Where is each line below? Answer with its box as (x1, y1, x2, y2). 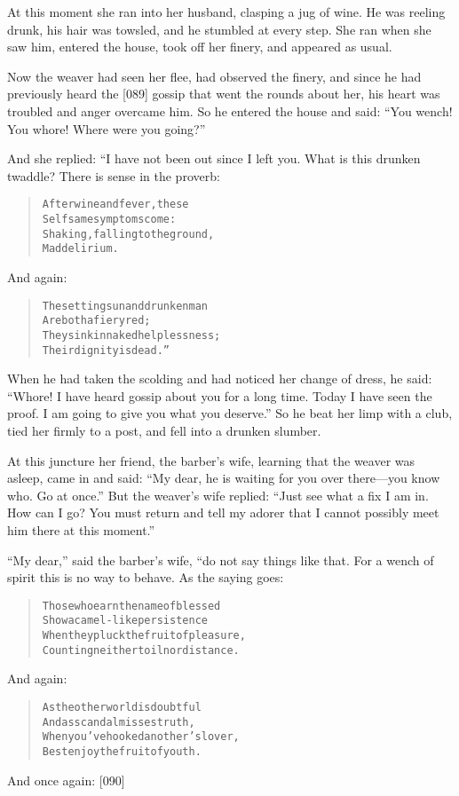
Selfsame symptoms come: (42, 213, 177, 225)
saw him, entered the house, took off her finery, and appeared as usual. (7, 37, 392, 56)
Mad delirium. (42, 242, 119, 256)
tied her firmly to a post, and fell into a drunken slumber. (7, 421, 321, 439)
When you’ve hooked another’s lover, (42, 730, 240, 744)
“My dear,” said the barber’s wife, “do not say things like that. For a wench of (7, 550, 434, 569)
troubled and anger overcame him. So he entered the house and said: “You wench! (7, 101, 453, 120)
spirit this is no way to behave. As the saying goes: (7, 568, 284, 587)
